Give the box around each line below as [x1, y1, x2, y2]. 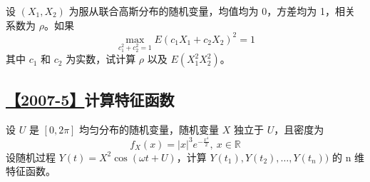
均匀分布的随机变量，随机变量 [79, 121, 220, 136]
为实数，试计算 [66, 51, 136, 66]
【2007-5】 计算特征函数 [6, 88, 175, 110]
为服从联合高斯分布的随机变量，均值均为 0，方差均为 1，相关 [68, 4, 355, 18]
